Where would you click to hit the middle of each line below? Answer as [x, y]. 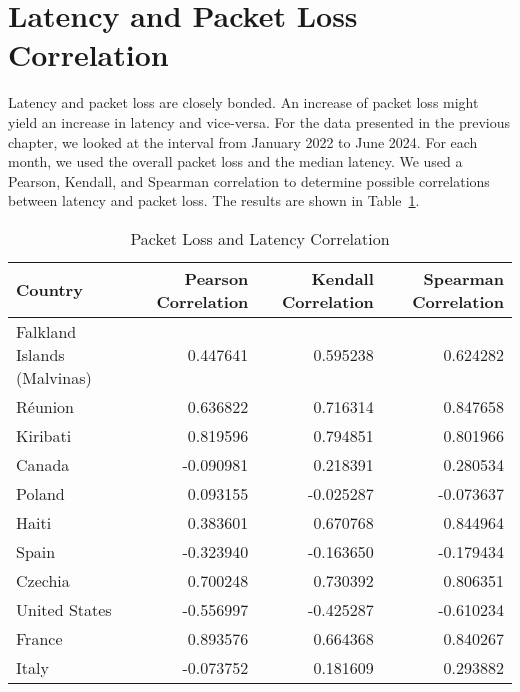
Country [49, 290]
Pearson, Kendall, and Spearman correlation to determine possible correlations [249, 180]
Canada [43, 464]
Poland [40, 493]
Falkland [46, 331]
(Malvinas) [54, 377]
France [39, 638]
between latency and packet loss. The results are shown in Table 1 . [214, 200]
